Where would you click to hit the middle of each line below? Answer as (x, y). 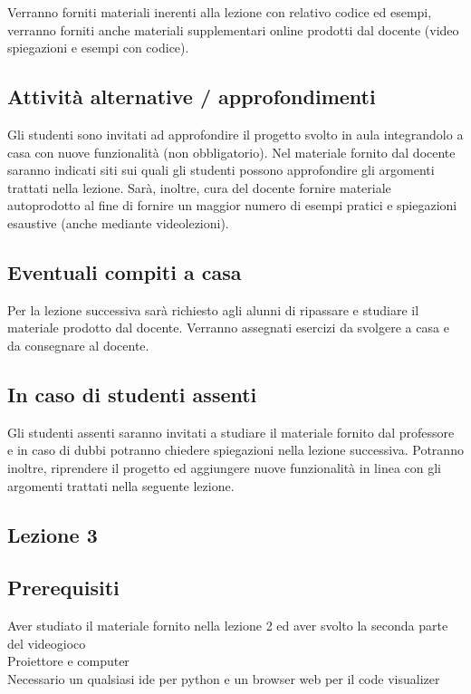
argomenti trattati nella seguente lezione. (121, 485)
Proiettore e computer (68, 661)
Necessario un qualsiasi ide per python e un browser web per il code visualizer (224, 678)
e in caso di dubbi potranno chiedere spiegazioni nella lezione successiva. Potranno (235, 450)
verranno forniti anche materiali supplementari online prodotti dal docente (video (233, 29)
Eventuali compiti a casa (125, 271)
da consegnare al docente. (78, 345)
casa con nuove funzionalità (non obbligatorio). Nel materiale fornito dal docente (231, 152)
